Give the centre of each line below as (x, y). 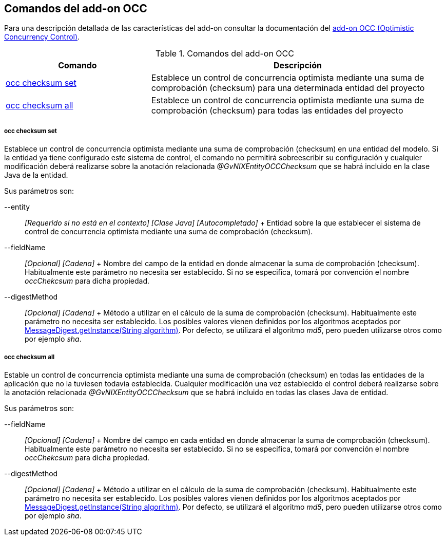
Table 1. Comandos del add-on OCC (225, 54)
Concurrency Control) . (42, 37)
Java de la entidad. (36, 175)
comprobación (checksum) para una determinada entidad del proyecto (288, 88)
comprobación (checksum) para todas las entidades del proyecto (277, 111)
